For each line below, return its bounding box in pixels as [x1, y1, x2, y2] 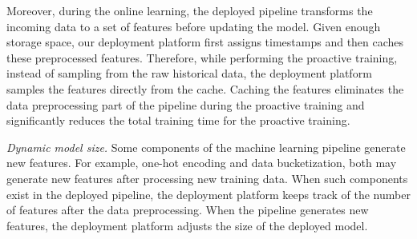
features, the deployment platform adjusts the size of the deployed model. [6, 217, 368, 233]
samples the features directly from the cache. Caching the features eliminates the [6, 80, 404, 97]
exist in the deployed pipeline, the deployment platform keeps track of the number [6, 185, 411, 202]
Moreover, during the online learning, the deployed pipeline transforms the [6, 2, 373, 18]
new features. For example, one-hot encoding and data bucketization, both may [6, 154, 397, 171]
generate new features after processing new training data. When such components [6, 169, 408, 186]
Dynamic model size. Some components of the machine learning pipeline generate [6, 138, 406, 155]
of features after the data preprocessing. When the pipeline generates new [6, 201, 369, 218]
